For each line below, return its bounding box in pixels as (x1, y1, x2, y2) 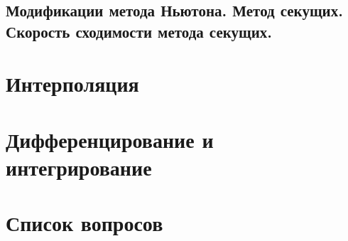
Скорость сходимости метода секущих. (6, 20, 273, 42)
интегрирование (6, 152, 152, 181)
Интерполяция (6, 69, 139, 98)
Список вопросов (6, 208, 163, 237)
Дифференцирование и (6, 124, 214, 154)
